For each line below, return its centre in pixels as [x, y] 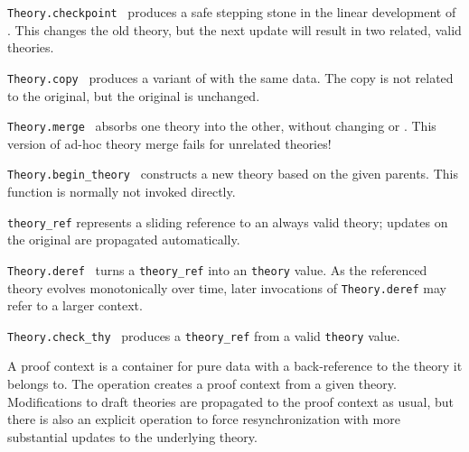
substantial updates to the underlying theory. [132, 436]
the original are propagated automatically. [124, 240]
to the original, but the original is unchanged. [134, 95]
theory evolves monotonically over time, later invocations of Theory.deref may [227, 287]
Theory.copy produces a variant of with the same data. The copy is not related [230, 77]
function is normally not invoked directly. [122, 191]
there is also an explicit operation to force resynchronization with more [204, 419]
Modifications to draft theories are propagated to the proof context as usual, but [231, 401]
